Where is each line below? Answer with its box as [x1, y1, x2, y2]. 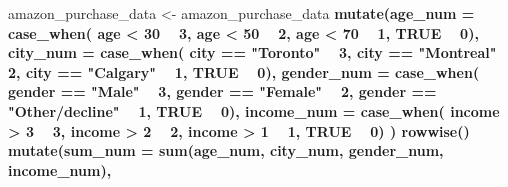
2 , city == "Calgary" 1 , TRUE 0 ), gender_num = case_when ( [8, 61, 480, 82]
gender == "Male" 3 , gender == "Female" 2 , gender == [8, 81, 437, 102]
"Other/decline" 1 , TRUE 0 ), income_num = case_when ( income [8, 100, 500, 121]
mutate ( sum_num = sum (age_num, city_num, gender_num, [8, 140, 444, 161]
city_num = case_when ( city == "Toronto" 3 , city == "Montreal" [8, 42, 497, 63]
